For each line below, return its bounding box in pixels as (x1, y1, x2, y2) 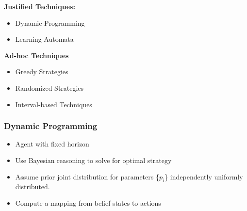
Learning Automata (15, 34, 74, 44)
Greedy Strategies (15, 66, 68, 77)
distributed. (15, 181, 50, 192)
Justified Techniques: (4, 1, 75, 11)
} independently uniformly (165, 171, 243, 181)
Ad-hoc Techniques (4, 50, 69, 60)
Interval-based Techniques (15, 99, 92, 109)
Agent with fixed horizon (15, 139, 89, 149)
